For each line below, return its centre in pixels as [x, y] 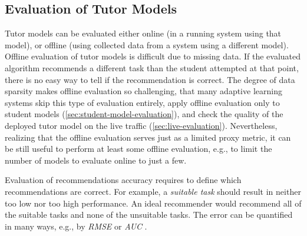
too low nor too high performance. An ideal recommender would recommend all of [153, 203]
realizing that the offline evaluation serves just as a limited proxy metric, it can [148, 137]
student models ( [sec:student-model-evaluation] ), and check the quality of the [144, 114]
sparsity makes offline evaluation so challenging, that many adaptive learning [143, 91]
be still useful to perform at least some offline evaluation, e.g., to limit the [138, 149]
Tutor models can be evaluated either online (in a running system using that [143, 33]
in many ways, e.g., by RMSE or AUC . [76, 226]
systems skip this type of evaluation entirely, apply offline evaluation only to [142, 102]
